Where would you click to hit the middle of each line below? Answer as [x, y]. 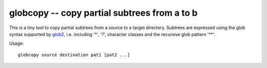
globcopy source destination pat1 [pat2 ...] [74, 55]
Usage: [17, 43]
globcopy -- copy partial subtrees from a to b [103, 13]
